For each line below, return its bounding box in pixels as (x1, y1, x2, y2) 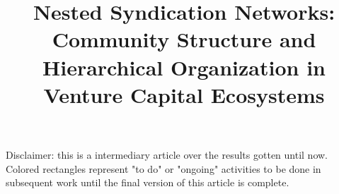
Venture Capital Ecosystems (43, 80, 325, 109)
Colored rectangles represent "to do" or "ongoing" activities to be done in (6, 161, 321, 176)
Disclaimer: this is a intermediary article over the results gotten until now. (6, 147, 328, 162)
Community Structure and (52, 25, 316, 54)
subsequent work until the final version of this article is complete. (6, 175, 289, 190)
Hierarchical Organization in (42, 52, 326, 81)
